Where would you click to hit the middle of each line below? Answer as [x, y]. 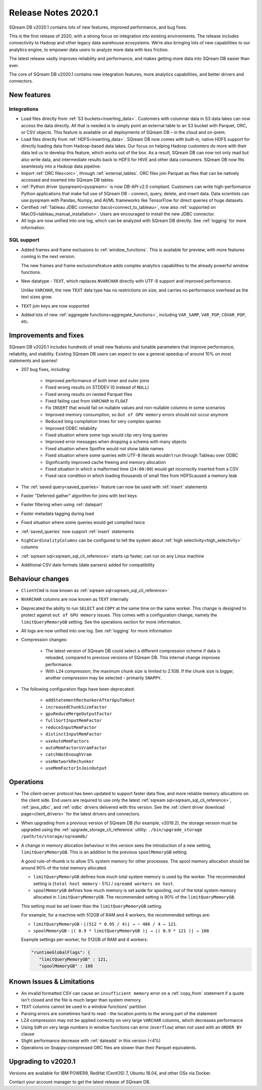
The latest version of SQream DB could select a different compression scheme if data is [133, 650]
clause [28, 1034]
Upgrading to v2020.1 [42, 1061]
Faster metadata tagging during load [57, 513]
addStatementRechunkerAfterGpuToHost [90, 700]
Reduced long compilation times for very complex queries [103, 421]
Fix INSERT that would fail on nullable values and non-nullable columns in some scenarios [135, 408]
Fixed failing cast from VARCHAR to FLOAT [87, 401]
